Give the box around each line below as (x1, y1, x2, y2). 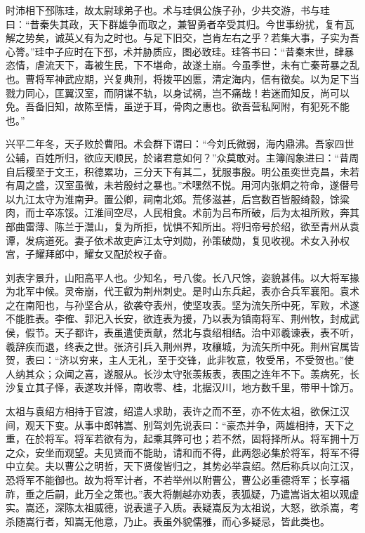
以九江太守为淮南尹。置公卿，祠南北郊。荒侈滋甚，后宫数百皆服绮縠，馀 (6, 191, 340, 206)
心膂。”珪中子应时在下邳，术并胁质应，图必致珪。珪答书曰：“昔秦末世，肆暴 (6, 44, 354, 58)
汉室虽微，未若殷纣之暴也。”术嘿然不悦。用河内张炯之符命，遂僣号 (54, 178, 359, 192)
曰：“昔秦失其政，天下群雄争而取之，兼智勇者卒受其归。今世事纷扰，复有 (6, 16, 345, 31)
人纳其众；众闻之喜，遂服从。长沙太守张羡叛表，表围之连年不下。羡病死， (6, 366, 350, 381)
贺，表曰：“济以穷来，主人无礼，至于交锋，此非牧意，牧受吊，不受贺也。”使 (6, 353, 354, 367)
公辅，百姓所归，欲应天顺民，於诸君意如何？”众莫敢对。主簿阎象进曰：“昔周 (6, 150, 359, 164)
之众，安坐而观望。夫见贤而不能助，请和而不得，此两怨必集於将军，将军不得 (6, 445, 359, 459)
